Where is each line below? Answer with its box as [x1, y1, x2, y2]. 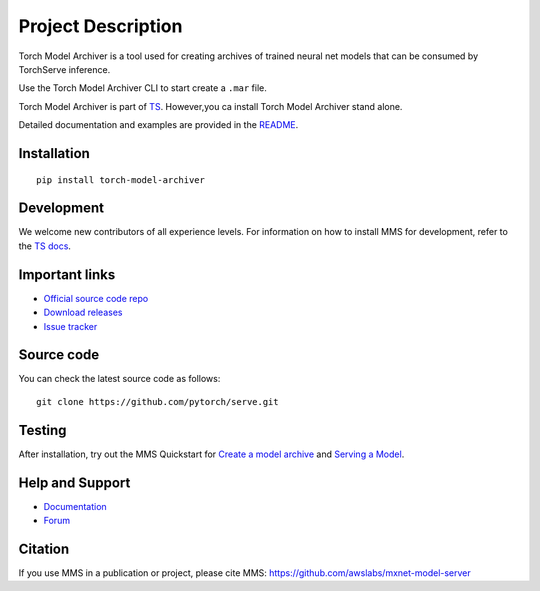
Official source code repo [43, 292, 149, 304]
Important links [18, 266, 116, 283]
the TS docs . [18, 240, 72, 252]
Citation [18, 540, 70, 557]
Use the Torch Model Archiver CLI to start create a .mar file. [18, 82, 267, 94]
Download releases [43, 306, 123, 319]
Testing [18, 421, 67, 439]
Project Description [18, 15, 183, 37]
